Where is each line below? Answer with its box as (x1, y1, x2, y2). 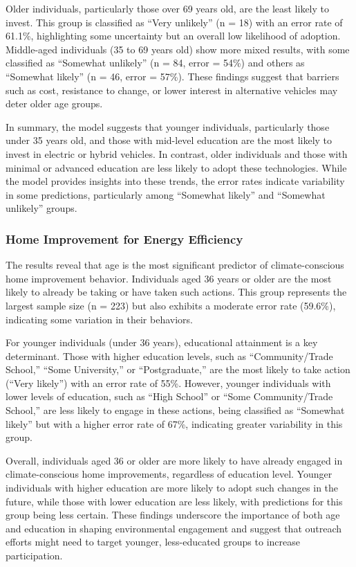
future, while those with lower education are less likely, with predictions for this (6, 494, 343, 508)
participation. (6, 548, 63, 562)
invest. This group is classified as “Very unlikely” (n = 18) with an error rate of (6, 15, 343, 29)
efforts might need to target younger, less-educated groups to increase (6, 534, 300, 549)
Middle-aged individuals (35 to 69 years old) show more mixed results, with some (6, 42, 350, 56)
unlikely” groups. (6, 201, 77, 215)
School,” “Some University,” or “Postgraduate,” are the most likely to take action (6, 362, 350, 377)
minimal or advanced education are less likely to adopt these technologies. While (6, 160, 347, 174)
